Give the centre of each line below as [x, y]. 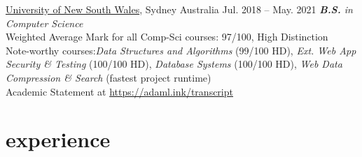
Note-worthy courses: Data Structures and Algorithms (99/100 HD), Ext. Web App [181, 50]
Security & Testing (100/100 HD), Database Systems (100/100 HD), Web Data [174, 64]
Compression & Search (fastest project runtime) [109, 77]
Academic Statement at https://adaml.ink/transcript [119, 91]
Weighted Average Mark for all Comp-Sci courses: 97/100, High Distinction [167, 37]
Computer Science [44, 23]
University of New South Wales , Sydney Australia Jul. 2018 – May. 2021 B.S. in [179, 9]
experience [58, 139]
